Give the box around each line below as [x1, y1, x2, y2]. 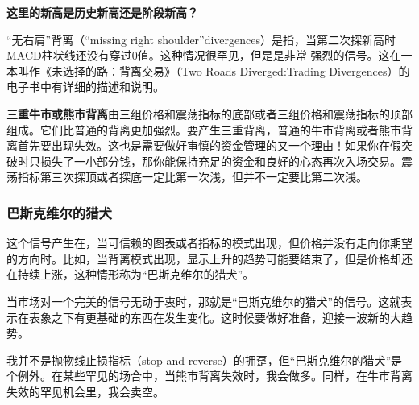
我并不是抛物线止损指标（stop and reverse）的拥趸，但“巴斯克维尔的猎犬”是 [6, 351, 402, 368]
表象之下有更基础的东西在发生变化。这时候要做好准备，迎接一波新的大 [28, 308, 401, 325]
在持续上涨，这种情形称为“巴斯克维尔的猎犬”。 [6, 266, 255, 283]
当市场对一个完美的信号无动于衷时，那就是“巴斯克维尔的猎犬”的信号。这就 [6, 292, 401, 309]
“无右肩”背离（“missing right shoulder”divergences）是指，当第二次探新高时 [6, 31, 396, 48]
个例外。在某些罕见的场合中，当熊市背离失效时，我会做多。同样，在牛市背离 [6, 367, 413, 384]
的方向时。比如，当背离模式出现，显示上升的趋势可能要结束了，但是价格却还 [6, 250, 413, 267]
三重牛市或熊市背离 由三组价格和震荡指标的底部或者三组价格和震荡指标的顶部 [6, 105, 413, 122]
